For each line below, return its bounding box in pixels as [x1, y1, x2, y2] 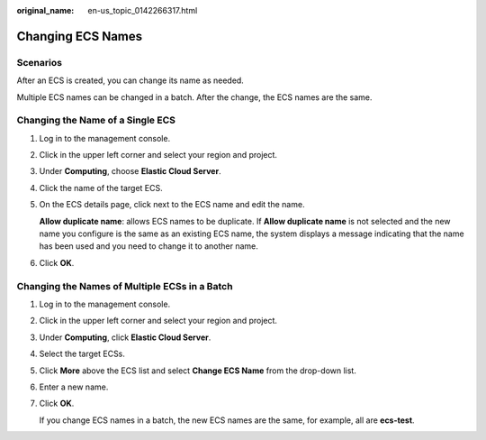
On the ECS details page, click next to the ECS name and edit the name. [39, 199, 305, 210]
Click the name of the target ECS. [39, 182, 164, 193]
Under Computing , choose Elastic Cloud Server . [39, 166, 221, 177]
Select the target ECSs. [39, 348, 126, 360]
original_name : [16, 5, 75, 15]
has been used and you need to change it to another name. [39, 241, 258, 252]
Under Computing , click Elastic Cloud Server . [39, 332, 211, 343]
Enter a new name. [39, 381, 109, 392]
